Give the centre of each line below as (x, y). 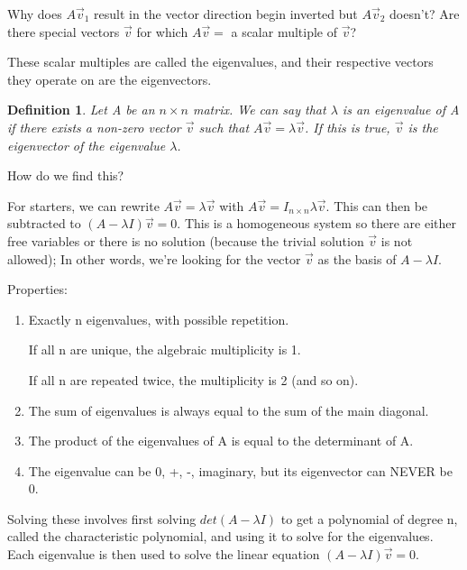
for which (162, 31)
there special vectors (64, 31)
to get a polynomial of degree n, (369, 518)
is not (397, 240)
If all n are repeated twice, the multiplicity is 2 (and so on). (193, 379)
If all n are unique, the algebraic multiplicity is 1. (165, 349)
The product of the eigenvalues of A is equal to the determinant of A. (221, 441)
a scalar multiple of (284, 31)
